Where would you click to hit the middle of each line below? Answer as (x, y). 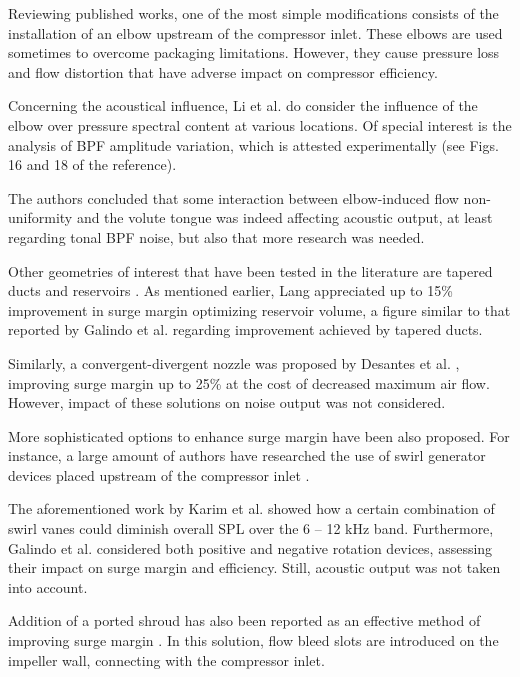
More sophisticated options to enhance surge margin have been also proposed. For (259, 435)
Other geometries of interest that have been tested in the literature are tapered (250, 270)
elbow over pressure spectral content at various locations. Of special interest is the (260, 124)
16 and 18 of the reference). (92, 164)
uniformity (40, 217)
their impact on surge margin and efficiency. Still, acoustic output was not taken (254, 567)
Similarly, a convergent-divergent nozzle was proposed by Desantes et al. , (234, 362)
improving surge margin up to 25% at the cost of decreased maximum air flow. (249, 382)
